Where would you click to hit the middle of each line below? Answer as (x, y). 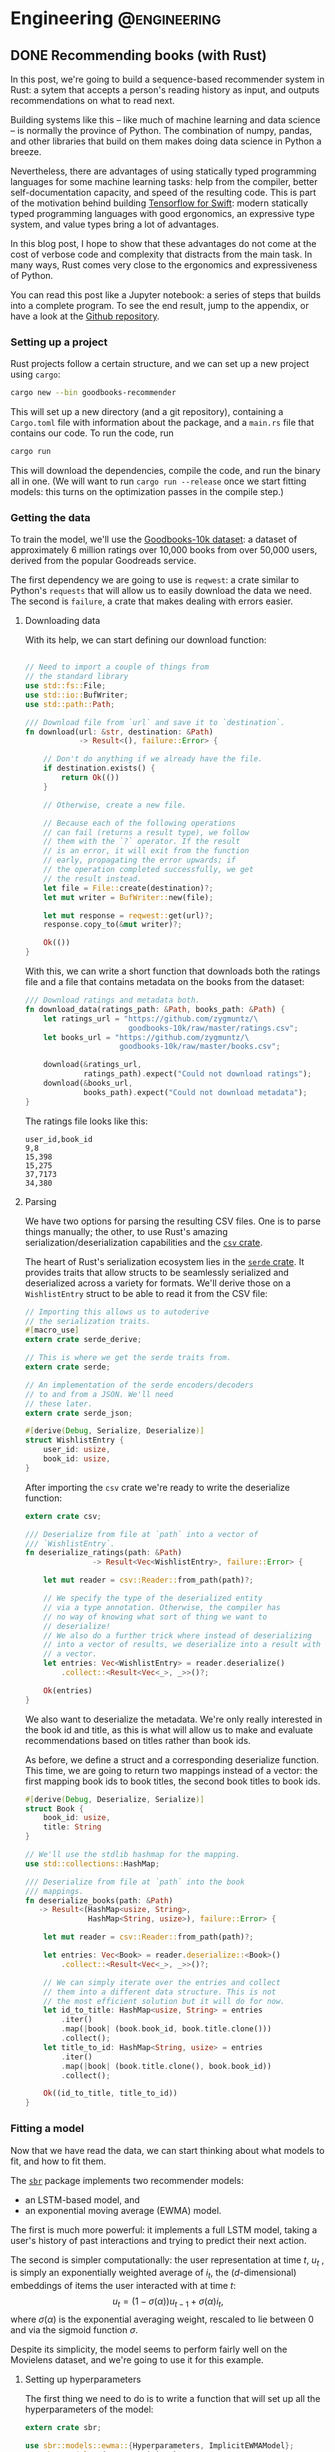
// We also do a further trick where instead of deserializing (177, 1635)
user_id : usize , (77, 1450)
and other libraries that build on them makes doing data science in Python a (166, 141)
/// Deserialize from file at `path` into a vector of (141, 1534)
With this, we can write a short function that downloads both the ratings (172, 971)
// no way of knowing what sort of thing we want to (155, 1617)
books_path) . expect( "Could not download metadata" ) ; (195, 1092)
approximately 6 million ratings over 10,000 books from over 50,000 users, (164, 550)
